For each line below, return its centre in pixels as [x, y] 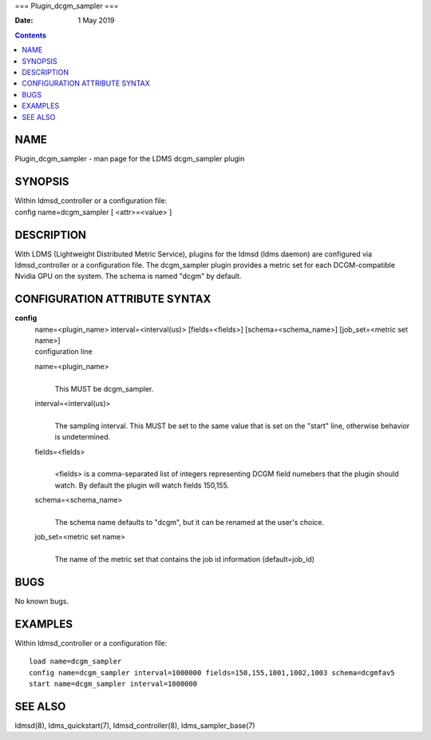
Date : [24, 21]
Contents [31, 35]
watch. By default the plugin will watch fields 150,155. [142, 485]
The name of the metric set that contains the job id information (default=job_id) [185, 559]
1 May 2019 [96, 21]
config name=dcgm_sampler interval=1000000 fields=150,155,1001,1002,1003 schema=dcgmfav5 [212, 672]
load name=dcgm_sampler [75, 662]
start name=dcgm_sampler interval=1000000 [113, 684]
